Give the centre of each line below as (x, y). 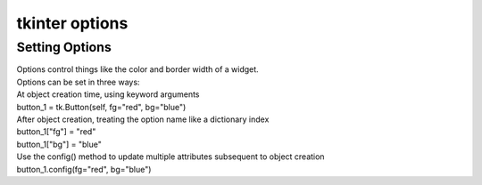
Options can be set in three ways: (78, 82)
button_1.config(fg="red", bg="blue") (84, 169)
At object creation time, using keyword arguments (108, 94)
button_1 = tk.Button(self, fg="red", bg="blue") (101, 107)
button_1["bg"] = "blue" (59, 144)
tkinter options (72, 23)
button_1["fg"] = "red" (56, 132)
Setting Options (64, 47)
